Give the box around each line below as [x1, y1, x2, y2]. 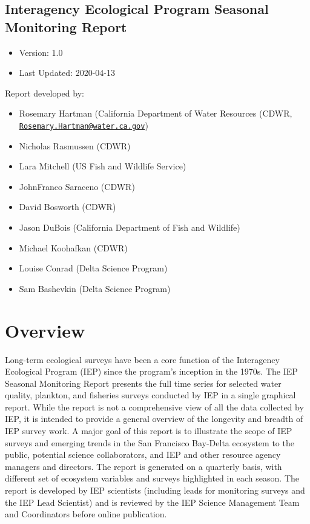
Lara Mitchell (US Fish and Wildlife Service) [19, 160, 186, 172]
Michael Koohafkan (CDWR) [19, 241, 128, 254]
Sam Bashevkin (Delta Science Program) [19, 282, 171, 294]
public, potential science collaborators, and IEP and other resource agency [5, 448, 281, 461]
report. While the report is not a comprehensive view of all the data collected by [5, 400, 304, 413]
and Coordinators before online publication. [5, 508, 167, 520]
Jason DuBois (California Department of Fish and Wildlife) [19, 221, 240, 233]
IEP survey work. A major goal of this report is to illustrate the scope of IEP [5, 424, 292, 437]
